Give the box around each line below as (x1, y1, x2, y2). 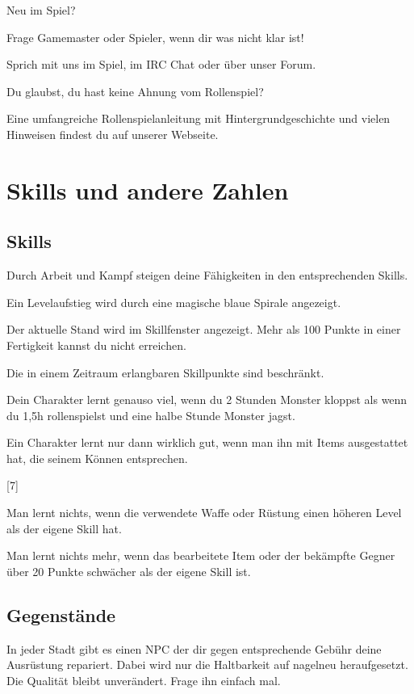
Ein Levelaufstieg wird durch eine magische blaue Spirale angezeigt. (6, 293, 341, 310)
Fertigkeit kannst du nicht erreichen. (6, 336, 186, 353)
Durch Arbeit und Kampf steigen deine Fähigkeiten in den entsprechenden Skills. (6, 267, 408, 284)
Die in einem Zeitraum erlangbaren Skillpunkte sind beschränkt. (6, 364, 324, 381)
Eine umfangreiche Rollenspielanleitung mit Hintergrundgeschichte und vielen (6, 110, 391, 127)
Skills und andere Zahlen (6, 173, 289, 206)
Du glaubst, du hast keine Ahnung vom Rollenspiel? (6, 82, 264, 99)
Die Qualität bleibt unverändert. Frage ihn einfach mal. (6, 671, 281, 688)
